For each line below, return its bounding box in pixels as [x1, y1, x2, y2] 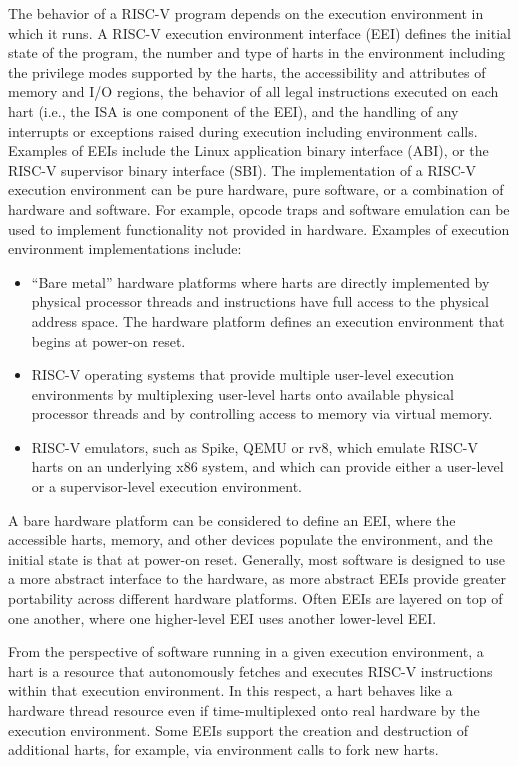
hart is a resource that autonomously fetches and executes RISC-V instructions [8, 660, 493, 681]
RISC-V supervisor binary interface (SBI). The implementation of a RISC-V [8, 159, 476, 180]
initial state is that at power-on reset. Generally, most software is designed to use [8, 548, 506, 569]
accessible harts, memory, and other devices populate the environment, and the [8, 529, 493, 550]
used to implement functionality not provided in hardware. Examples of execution [8, 218, 510, 239]
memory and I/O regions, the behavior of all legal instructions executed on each [8, 81, 499, 102]
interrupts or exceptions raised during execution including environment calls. [8, 120, 478, 141]
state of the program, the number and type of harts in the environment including [8, 42, 505, 63]
